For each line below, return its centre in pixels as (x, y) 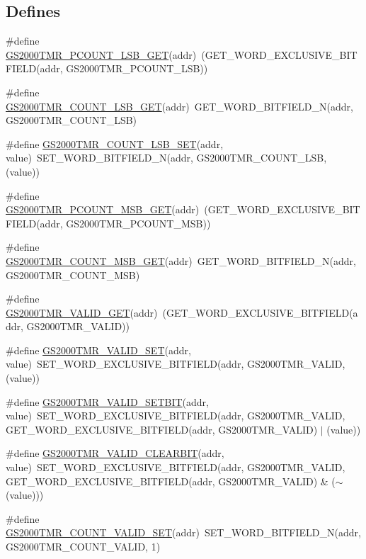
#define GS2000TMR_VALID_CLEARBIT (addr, (115, 453)
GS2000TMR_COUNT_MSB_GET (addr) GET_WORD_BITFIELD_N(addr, (181, 260)
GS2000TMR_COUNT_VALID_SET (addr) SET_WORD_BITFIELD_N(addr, (183, 532)
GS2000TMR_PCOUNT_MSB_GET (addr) (103, 209)
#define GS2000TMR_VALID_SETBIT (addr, (107, 401)
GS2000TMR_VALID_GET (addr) (82, 312)
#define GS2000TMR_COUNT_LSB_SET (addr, (115, 143)
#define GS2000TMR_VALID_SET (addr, (98, 350)
